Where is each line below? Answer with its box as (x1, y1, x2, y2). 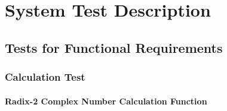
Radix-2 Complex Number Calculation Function (5, 94, 207, 107)
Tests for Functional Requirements (5, 38, 223, 56)
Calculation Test (5, 69, 85, 84)
